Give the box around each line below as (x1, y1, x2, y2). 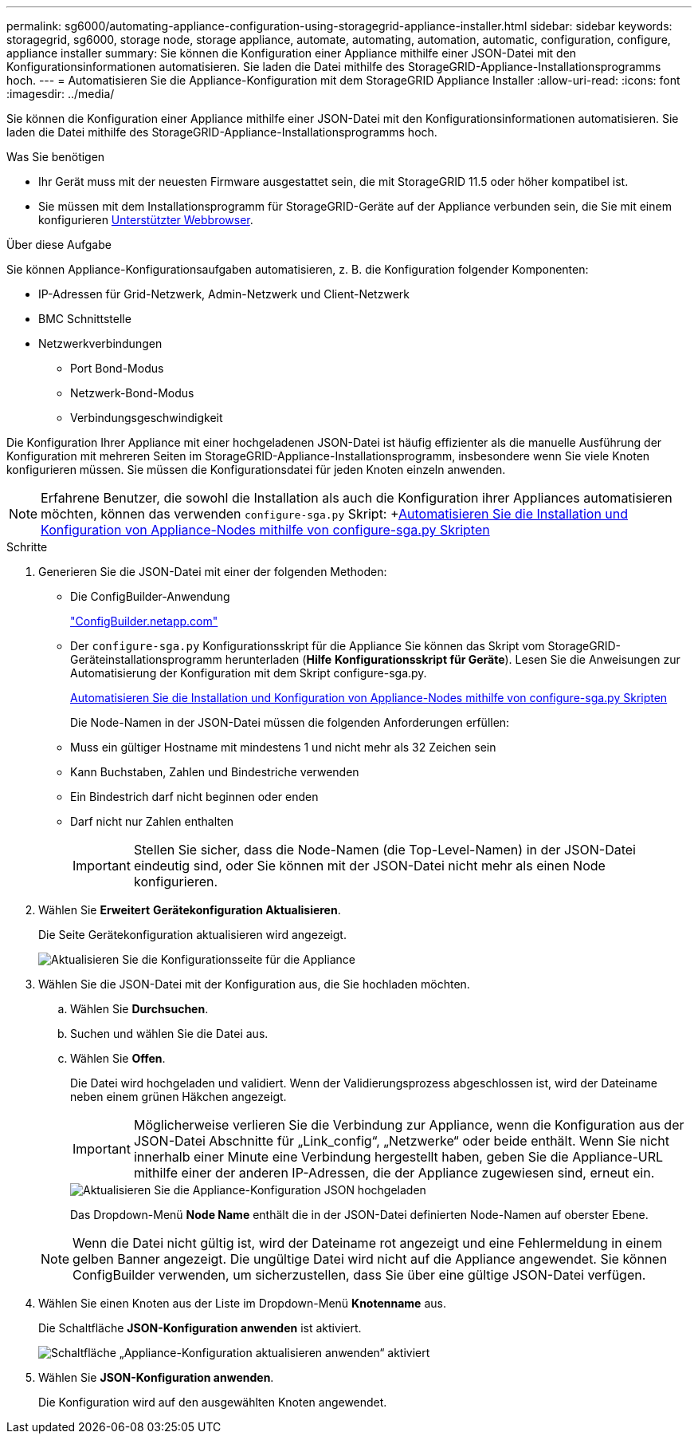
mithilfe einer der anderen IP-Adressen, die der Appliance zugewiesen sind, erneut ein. (133, 1165, 655, 1181)
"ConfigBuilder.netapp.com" (70, 614, 218, 628)
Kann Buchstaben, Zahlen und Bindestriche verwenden (70, 765, 359, 779)
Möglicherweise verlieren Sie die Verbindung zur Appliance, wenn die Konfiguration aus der (133, 1117, 684, 1133)
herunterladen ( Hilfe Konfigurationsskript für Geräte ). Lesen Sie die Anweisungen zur (225, 653, 680, 666)
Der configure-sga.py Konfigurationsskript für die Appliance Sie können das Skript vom (70, 639, 545, 653)
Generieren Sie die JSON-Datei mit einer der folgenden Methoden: (38, 565, 387, 578)
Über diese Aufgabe (6, 238, 112, 251)
